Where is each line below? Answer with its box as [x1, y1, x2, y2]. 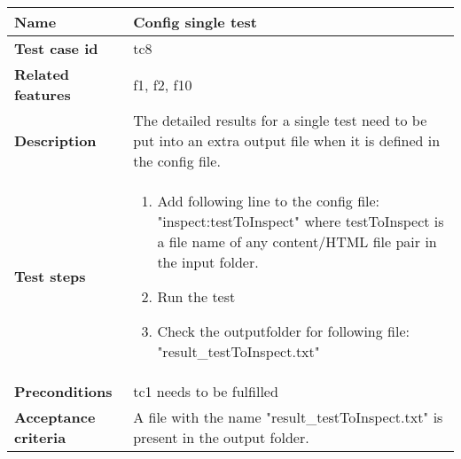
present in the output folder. [133, 427, 309, 447]
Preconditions [14, 381, 113, 401]
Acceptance [14, 407, 96, 427]
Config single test [133, 12, 257, 32]
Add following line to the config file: [157, 191, 380, 211]
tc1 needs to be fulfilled [133, 381, 278, 401]
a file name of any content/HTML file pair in [157, 231, 437, 252]
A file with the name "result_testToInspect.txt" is [133, 407, 443, 427]
